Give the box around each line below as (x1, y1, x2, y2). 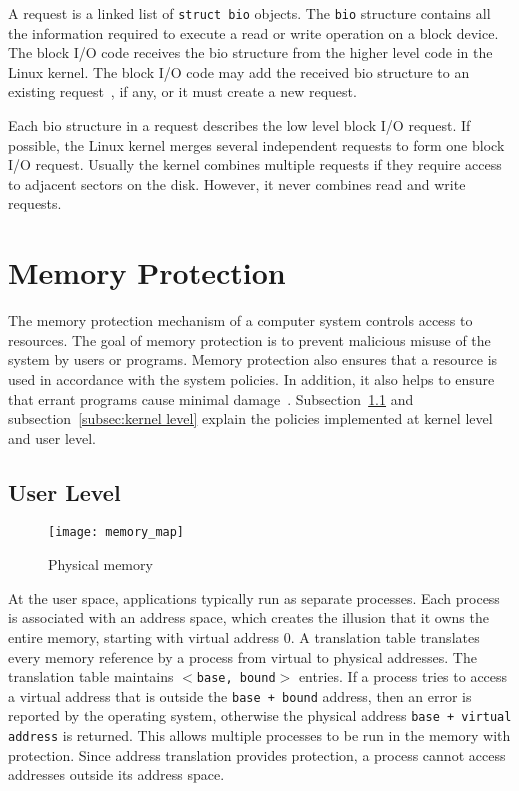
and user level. (8, 427, 97, 448)
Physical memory (48, 554, 153, 575)
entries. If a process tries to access (298, 666, 508, 687)
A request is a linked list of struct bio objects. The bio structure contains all (8, 3, 491, 23)
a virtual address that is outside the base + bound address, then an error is (8, 685, 472, 706)
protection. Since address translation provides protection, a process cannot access (8, 744, 506, 765)
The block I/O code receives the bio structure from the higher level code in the (8, 42, 493, 63)
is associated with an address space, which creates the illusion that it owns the (8, 607, 489, 628)
